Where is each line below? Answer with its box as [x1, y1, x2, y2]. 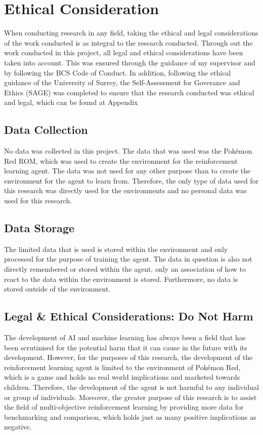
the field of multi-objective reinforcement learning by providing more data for [4, 402, 244, 412]
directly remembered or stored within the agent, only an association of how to [4, 264, 246, 274]
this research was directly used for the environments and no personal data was [4, 185, 247, 196]
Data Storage [4, 220, 75, 236]
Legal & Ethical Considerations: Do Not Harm [4, 308, 253, 324]
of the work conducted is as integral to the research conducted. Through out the [4, 37, 253, 48]
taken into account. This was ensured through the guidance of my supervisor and [4, 57, 255, 67]
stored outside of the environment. [4, 283, 111, 294]
